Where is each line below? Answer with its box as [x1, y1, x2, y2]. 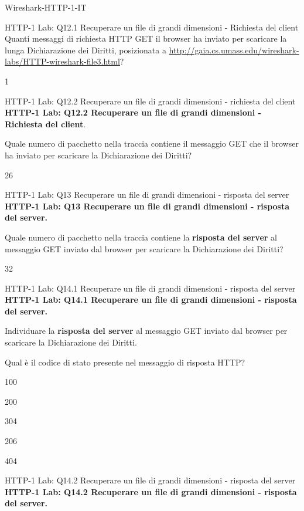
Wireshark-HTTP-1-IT [5, 1, 87, 13]
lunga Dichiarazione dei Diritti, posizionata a [5, 43, 166, 56]
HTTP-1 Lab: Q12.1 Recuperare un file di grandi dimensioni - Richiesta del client [5, 21, 299, 33]
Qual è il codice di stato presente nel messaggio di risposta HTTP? [5, 356, 245, 368]
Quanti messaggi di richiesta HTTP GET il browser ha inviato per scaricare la [5, 32, 287, 45]
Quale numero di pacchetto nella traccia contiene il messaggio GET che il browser [5, 137, 299, 150]
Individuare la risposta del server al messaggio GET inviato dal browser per [5, 324, 288, 337]
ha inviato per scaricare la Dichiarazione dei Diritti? [5, 148, 192, 161]
